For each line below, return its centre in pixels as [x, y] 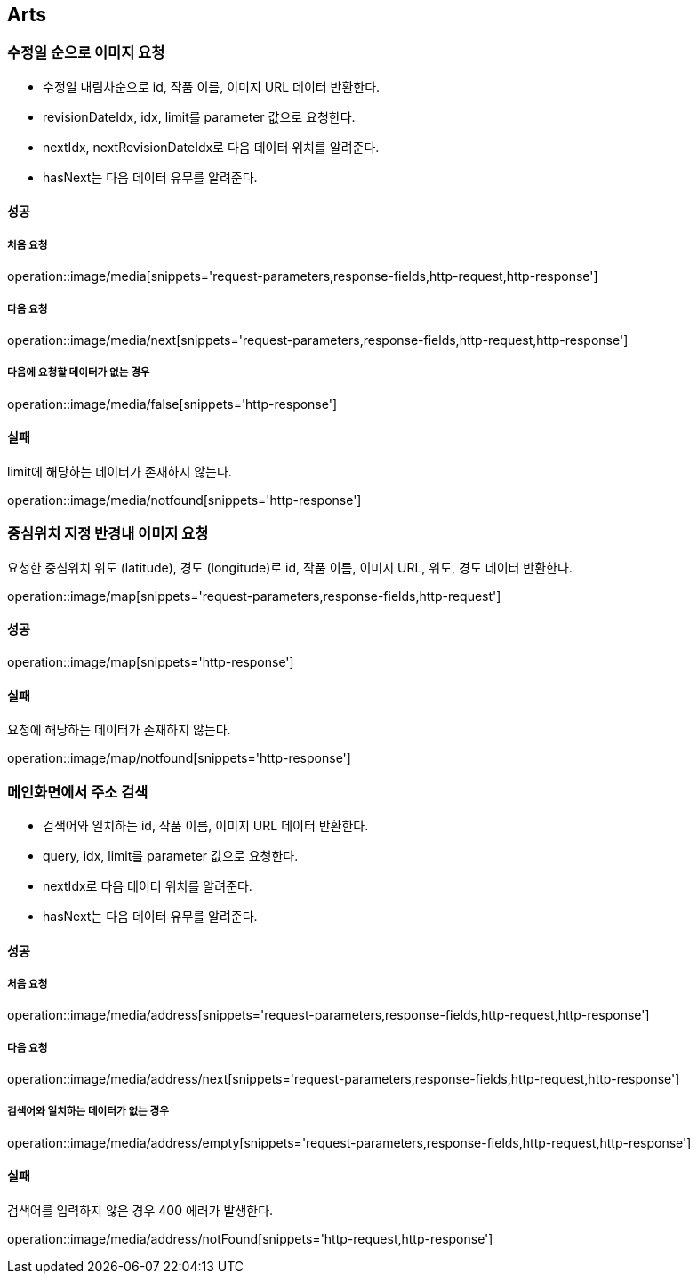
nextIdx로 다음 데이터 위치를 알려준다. [148, 885]
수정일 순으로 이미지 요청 [86, 53]
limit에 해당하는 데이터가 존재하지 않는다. [120, 471]
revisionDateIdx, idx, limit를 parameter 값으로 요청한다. [199, 116]
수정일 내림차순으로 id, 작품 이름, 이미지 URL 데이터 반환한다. [212, 86]
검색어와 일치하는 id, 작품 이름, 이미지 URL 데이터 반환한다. [206, 825]
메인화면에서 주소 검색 [78, 792]
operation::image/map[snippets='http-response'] [151, 661]
